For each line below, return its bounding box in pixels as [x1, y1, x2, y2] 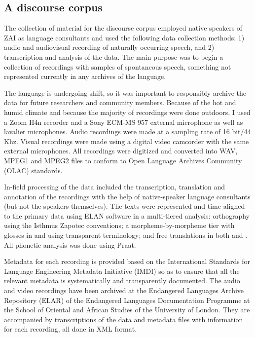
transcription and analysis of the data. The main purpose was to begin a [4, 51, 223, 62]
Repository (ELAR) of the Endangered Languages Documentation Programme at [4, 295, 250, 305]
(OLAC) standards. [4, 165, 63, 175]
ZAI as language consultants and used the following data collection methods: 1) [4, 32, 245, 42]
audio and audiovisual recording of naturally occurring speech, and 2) [4, 42, 215, 52]
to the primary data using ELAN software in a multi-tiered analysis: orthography [4, 210, 250, 221]
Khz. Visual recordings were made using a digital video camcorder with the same [4, 136, 249, 146]
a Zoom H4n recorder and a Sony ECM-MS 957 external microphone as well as [4, 116, 243, 127]
